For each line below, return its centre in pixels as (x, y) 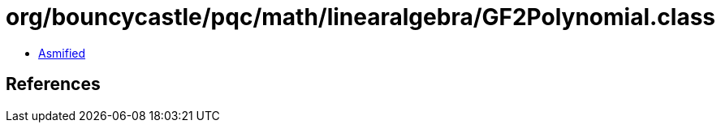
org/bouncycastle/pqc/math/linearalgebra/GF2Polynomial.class (361, 17)
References (53, 84)
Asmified (62, 53)
